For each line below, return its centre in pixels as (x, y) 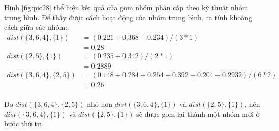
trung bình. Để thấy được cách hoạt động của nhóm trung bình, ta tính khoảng (128, 17)
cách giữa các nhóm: (36, 27)
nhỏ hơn (100, 104)
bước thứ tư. (24, 124)
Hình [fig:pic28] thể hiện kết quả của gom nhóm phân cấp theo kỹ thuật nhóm (126, 7)
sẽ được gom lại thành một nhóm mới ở (198, 113)
